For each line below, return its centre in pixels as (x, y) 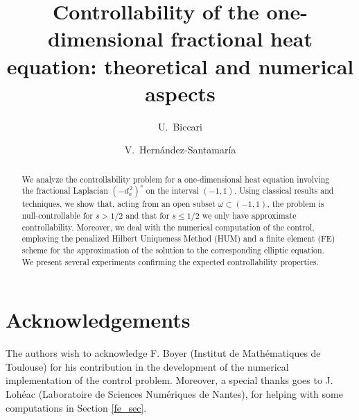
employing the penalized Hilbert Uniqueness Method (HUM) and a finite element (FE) (178, 238)
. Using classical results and (284, 191)
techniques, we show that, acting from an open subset (119, 204)
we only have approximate (249, 216)
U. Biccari (180, 126)
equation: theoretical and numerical (180, 66)
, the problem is (296, 204)
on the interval (172, 191)
